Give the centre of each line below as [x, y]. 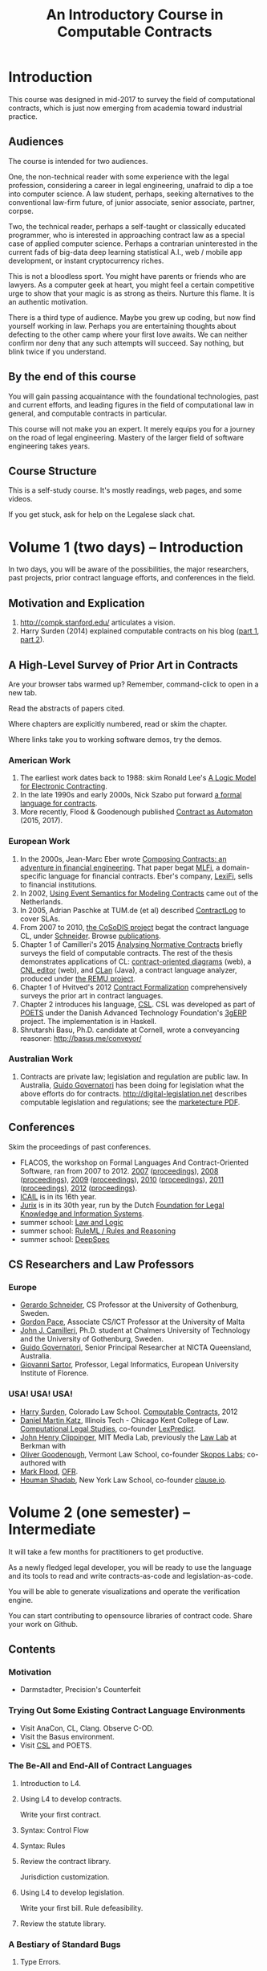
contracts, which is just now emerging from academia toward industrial [125, 108]
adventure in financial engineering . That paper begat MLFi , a [120, 867]
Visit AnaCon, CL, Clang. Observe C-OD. [87, 1728]
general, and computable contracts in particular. [88, 413]
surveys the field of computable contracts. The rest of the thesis [126, 953]
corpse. [21, 211]
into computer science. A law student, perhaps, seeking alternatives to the [131, 194]
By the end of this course [72, 377]
